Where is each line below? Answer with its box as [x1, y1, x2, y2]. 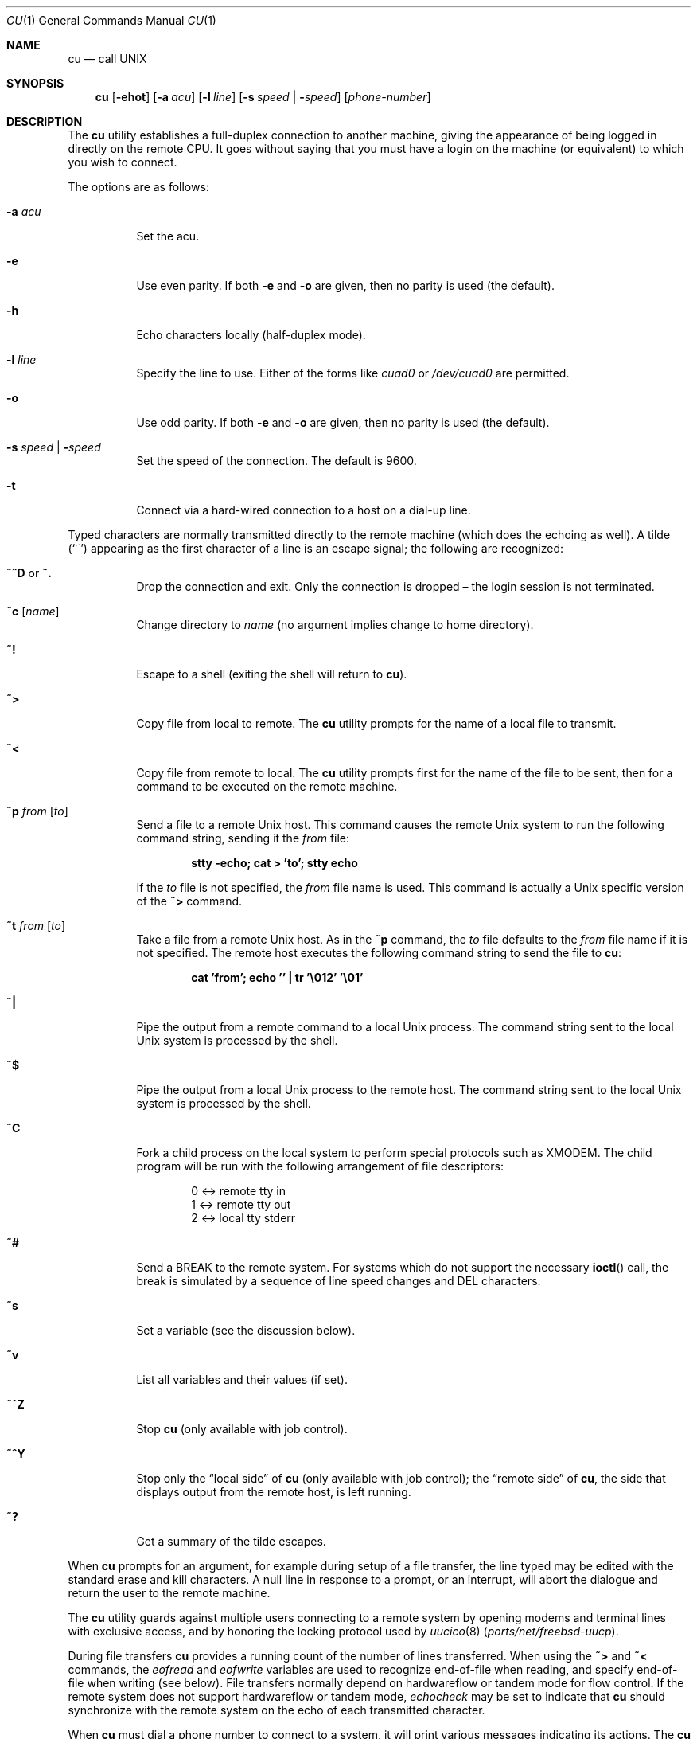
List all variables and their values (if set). [136, 1373, 348, 1386]
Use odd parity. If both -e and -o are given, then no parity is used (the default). [136, 416, 550, 429]
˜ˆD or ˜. [6, 566, 52, 580]
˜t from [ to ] [6, 919, 66, 932]
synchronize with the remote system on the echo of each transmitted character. [68, 1703, 485, 1717]
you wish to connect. [68, 155, 177, 169]
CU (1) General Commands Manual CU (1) [6, 14, 216, 27]
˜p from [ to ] [6, 804, 68, 818]
